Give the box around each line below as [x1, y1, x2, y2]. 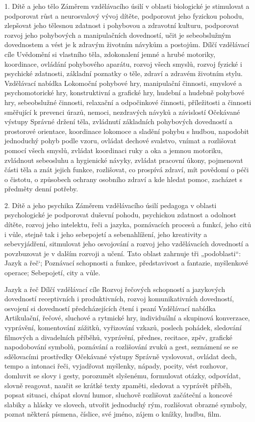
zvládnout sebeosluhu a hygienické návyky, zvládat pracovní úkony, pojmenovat [4, 155, 243, 165]
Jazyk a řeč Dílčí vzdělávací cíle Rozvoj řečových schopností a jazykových [4, 284, 225, 294]
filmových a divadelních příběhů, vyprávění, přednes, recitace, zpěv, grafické [4, 332, 232, 342]
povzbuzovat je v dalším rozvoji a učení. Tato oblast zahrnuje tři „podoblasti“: [4, 248, 241, 258]
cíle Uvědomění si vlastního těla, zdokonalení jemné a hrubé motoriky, [4, 49, 215, 59]
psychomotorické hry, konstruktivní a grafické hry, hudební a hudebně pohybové [4, 87, 245, 98]
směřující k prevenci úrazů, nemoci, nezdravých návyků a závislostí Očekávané [4, 106, 240, 117]
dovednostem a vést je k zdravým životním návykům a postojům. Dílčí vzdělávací [4, 39, 250, 50]
